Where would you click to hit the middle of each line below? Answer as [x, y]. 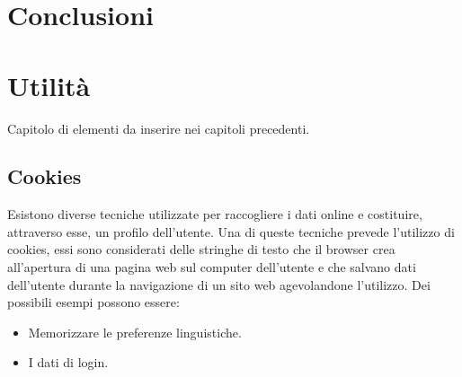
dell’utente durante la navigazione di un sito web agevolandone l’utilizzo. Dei [219, 284]
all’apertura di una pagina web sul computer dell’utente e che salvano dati [212, 267]
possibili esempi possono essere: [93, 302]
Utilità [49, 85]
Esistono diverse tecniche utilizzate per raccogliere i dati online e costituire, [215, 214]
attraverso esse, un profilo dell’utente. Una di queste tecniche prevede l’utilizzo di [231, 231]
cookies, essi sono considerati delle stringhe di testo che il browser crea [201, 249]
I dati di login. [68, 362]
